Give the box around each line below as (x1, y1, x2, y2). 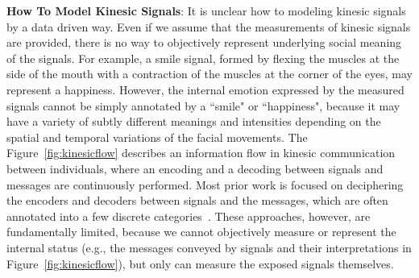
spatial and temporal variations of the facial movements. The (6, 128, 308, 145)
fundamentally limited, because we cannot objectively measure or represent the (6, 223, 396, 240)
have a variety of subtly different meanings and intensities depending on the (6, 113, 381, 130)
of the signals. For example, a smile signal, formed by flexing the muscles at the (6, 49, 400, 66)
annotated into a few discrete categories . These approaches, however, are (6, 207, 371, 224)
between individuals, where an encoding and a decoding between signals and (6, 160, 384, 176)
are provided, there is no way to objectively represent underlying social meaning (6, 34, 402, 51)
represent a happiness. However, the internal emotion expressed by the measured (6, 81, 404, 98)
